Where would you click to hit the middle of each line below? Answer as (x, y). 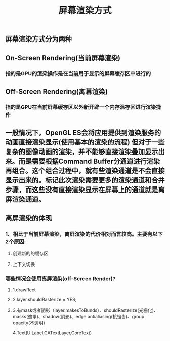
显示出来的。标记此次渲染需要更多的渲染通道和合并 (85, 180)
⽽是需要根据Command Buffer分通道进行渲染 (89, 161)
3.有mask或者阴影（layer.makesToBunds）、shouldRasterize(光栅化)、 (85, 310)
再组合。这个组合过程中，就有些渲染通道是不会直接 (85, 171)
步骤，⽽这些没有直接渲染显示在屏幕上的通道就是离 (85, 190)
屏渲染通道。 (25, 199)
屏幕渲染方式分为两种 (38, 39)
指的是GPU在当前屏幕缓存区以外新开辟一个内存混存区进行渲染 (81, 107)
